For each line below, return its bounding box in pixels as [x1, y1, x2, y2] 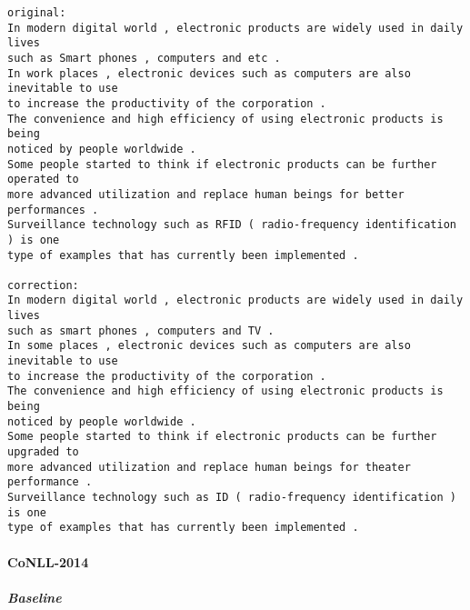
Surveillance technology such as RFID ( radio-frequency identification [7, 218, 456, 232]
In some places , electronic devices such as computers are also [7, 339, 411, 353]
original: [7, 6, 66, 19]
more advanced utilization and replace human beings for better [7, 187, 405, 201]
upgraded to [7, 445, 79, 459]
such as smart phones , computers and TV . [7, 324, 275, 337]
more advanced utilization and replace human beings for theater [7, 460, 411, 474]
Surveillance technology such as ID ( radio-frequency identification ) [7, 491, 456, 504]
